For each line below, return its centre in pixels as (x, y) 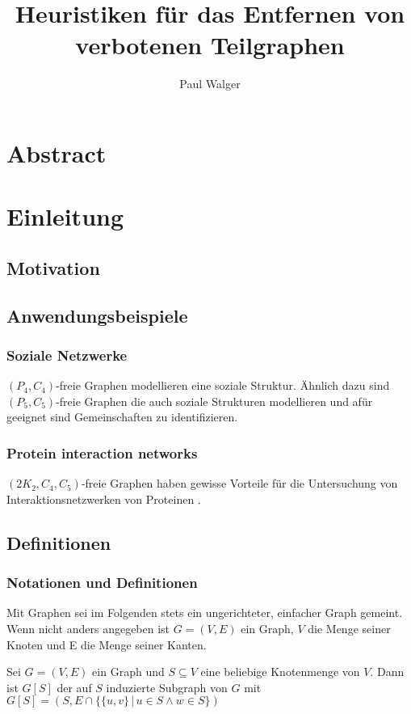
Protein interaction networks (102, 452)
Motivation (53, 267)
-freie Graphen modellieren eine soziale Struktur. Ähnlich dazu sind (223, 385)
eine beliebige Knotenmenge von (280, 672)
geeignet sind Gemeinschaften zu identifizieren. (122, 417)
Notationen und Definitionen (102, 583)
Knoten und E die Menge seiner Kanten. (107, 644)
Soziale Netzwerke (67, 355)
